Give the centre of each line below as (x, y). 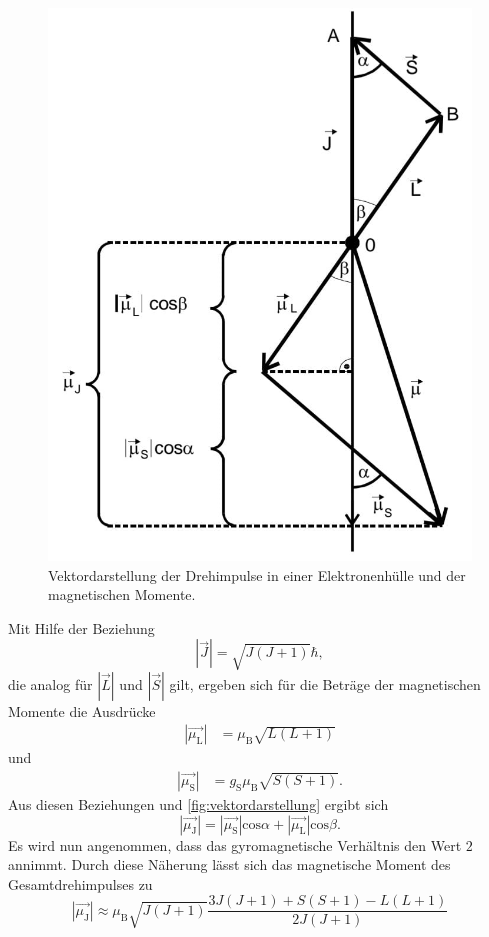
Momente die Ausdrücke (82, 710)
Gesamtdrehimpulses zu (80, 883)
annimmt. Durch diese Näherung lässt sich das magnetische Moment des (229, 864)
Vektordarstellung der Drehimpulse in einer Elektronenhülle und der (257, 574)
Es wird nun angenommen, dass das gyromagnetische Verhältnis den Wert (235, 844)
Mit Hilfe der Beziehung (81, 627)
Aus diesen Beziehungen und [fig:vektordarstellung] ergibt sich (198, 803)
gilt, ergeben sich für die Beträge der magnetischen (325, 683)
